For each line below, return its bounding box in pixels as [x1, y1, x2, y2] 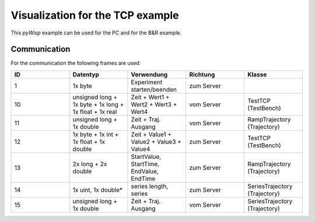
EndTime [131, 174, 156, 182]
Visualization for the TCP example [10, 9, 179, 22]
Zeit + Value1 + [131, 130, 172, 138]
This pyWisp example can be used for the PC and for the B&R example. [10, 29, 182, 36]
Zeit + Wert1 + [131, 93, 170, 101]
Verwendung [131, 70, 168, 78]
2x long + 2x [72, 159, 107, 168]
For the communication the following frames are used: [10, 60, 141, 67]
